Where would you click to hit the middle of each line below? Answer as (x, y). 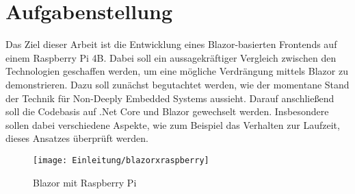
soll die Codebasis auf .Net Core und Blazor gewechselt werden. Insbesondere (167, 111)
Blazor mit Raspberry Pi (85, 182)
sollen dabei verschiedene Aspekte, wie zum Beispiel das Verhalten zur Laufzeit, (173, 124)
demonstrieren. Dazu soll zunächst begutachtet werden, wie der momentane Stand (177, 84)
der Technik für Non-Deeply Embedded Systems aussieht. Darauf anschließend (170, 98)
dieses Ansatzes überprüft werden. (77, 138)
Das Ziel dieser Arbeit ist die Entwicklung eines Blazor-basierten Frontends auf (171, 44)
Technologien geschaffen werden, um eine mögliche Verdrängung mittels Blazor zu (177, 71)
